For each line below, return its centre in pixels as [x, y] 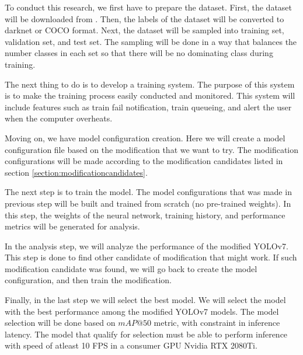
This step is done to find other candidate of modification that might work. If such [151, 257]
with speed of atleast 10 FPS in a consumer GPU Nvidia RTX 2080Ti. [131, 345]
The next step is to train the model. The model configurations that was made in [148, 192]
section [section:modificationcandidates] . [76, 172]
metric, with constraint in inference [217, 323]
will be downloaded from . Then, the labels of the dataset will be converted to [144, 18]
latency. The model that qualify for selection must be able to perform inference [146, 334]
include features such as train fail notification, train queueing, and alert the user [148, 107]
